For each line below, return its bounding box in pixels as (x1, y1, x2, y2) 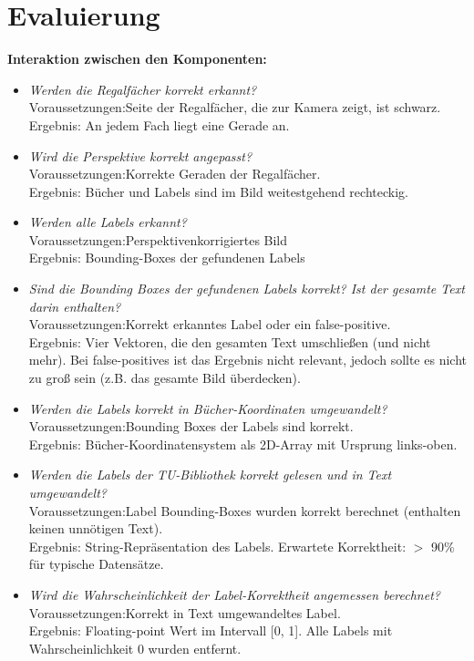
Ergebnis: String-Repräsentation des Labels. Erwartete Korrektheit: (28, 536, 407, 555)
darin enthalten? (28, 296, 121, 315)
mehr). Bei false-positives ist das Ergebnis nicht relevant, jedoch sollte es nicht (28, 350, 467, 369)
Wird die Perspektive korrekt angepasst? (28, 146, 252, 165)
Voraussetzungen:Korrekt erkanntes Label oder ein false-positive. (28, 315, 391, 334)
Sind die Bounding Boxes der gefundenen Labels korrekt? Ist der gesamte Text (28, 279, 465, 298)
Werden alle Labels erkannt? (28, 212, 187, 232)
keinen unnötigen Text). (28, 519, 163, 538)
